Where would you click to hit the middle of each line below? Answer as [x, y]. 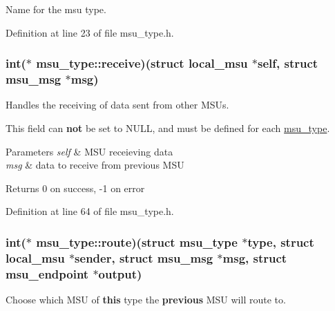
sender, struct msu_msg [144, 257]
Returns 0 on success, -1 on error [75, 188]
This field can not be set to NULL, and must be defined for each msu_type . [168, 128]
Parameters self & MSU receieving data [89, 151]
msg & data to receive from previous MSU [95, 165]
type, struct [281, 242]
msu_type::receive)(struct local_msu [142, 63]
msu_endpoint [47, 273]
